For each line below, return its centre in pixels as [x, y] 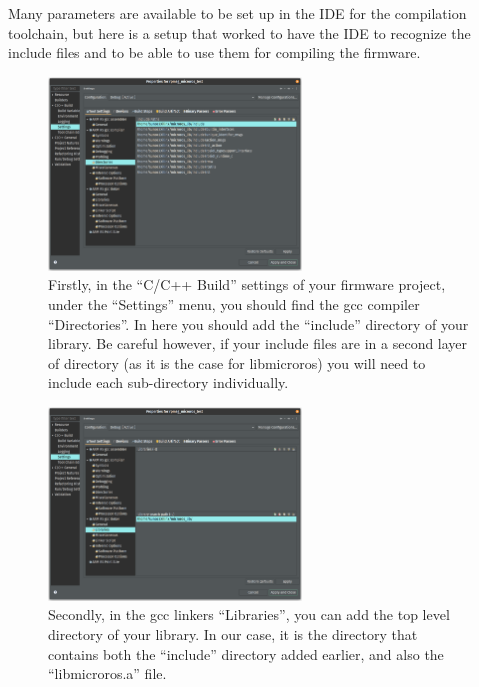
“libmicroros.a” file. [107, 673]
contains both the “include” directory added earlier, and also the [246, 653]
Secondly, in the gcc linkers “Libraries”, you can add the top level [249, 614]
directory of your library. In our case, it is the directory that [233, 634]
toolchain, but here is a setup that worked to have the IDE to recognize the [239, 32]
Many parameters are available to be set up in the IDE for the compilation [237, 13]
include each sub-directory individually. [168, 382]
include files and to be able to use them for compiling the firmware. [214, 52]
